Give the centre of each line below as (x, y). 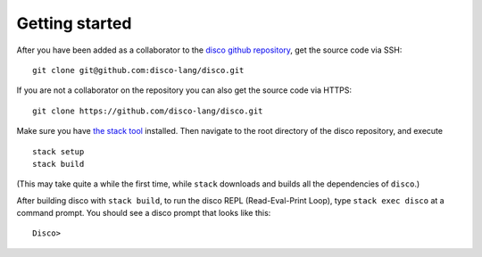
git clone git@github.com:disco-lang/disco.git (138, 70)
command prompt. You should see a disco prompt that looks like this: (144, 213)
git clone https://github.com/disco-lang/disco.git (148, 111)
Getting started (74, 23)
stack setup (58, 151)
